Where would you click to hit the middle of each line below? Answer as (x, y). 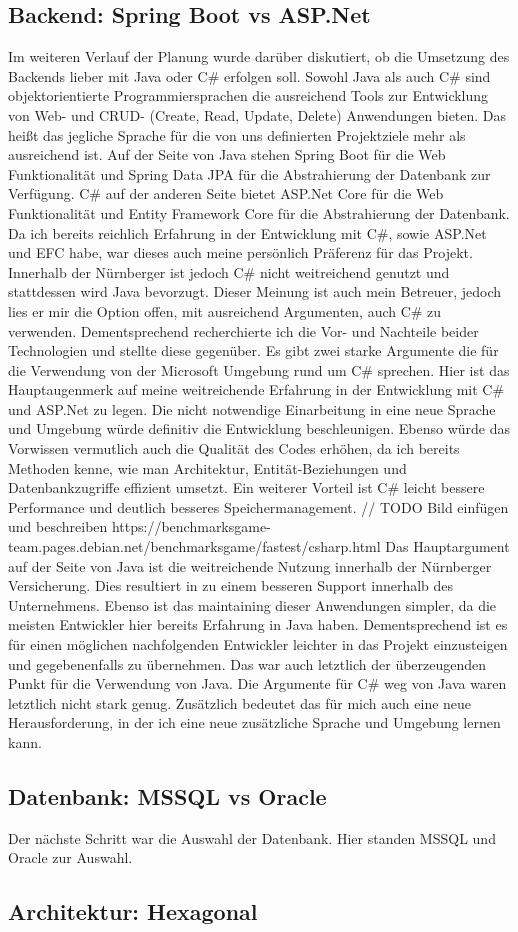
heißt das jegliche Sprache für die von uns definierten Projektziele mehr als (237, 134)
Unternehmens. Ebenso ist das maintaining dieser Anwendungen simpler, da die (252, 604)
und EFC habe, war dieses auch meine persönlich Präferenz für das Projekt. (240, 252)
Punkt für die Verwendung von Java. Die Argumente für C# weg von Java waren (257, 683)
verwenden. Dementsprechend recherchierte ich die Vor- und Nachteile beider (243, 330)
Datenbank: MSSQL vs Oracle (167, 795)
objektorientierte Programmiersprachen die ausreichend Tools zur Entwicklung (248, 95)
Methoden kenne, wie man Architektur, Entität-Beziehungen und (207, 467)
